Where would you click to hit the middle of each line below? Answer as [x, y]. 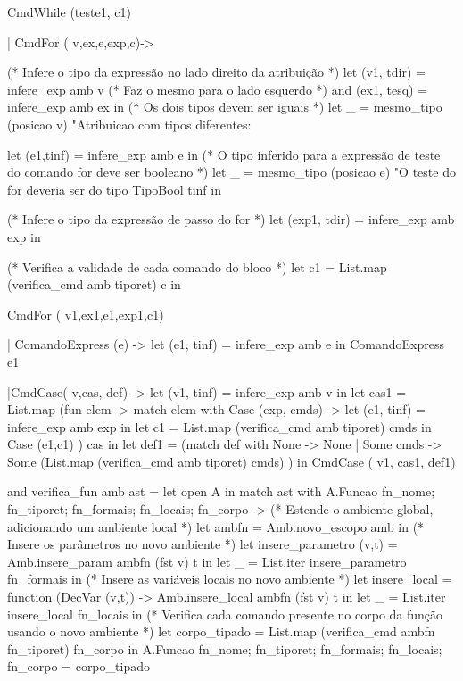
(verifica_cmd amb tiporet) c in [94, 284]
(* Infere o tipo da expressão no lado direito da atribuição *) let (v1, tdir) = [216, 72]
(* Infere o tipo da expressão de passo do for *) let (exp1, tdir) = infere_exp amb [231, 219]
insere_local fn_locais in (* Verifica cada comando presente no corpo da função [225, 614]
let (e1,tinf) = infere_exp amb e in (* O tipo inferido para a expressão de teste [224, 154]
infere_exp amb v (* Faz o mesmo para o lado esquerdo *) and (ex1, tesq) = [218, 89]
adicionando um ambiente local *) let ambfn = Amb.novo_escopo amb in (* [216, 526]
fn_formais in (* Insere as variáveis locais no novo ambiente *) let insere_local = [230, 579]
